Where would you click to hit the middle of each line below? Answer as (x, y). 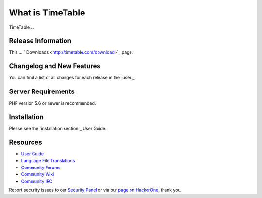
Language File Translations (48, 161)
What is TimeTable (47, 13)
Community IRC (37, 181)
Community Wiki (38, 174)
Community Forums (41, 168)
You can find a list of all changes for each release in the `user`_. (72, 78)
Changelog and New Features (55, 66)
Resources (25, 142)
